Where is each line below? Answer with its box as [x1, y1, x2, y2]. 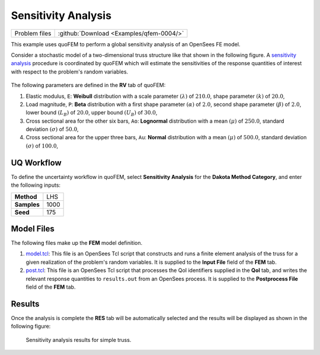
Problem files [14, 29, 52, 37]
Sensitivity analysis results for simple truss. [25, 336, 132, 343]
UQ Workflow [11, 158, 62, 168]
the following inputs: [11, 181, 61, 189]
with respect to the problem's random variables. [11, 68, 129, 75]
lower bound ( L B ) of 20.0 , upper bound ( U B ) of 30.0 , [25, 109, 158, 118]
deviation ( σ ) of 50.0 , [25, 126, 79, 133]
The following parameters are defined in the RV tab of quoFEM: [11, 82, 166, 89]
